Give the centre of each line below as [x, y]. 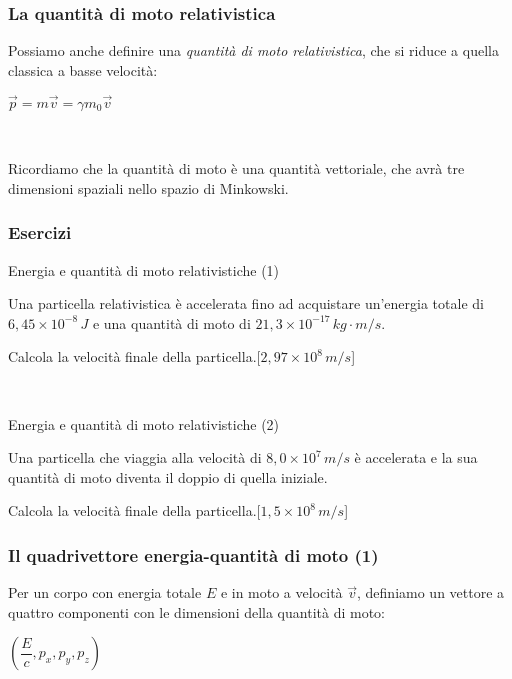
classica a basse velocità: [83, 69]
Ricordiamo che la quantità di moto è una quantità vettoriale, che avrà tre [236, 168]
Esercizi [40, 232]
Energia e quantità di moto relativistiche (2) [144, 423]
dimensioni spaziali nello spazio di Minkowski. [148, 187]
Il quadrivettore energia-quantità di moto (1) [193, 554]
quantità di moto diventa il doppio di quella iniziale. [168, 476]
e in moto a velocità [281, 592]
